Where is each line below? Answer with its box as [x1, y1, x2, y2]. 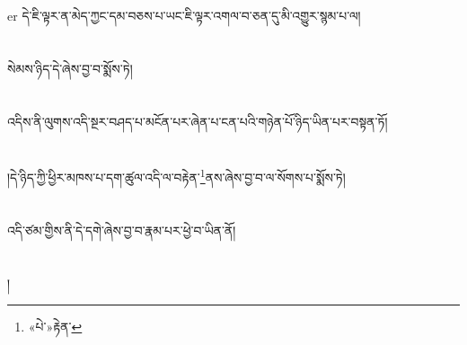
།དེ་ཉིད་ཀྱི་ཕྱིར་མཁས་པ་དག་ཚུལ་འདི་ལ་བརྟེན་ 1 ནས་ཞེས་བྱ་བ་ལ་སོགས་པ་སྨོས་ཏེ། [7, 165, 346, 186]
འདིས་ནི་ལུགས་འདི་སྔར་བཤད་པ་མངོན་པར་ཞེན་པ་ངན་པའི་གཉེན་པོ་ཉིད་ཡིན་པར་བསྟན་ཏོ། [7, 111, 388, 130]
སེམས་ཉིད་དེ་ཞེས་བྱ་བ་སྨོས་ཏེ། [7, 58, 133, 77]
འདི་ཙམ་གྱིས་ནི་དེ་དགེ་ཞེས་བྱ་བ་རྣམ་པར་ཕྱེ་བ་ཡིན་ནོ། [7, 220, 236, 239]
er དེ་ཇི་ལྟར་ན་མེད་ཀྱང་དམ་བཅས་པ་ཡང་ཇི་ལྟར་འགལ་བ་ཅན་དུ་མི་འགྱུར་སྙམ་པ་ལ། [7, 6, 361, 24]
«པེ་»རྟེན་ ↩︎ [28, 317, 83, 336]
